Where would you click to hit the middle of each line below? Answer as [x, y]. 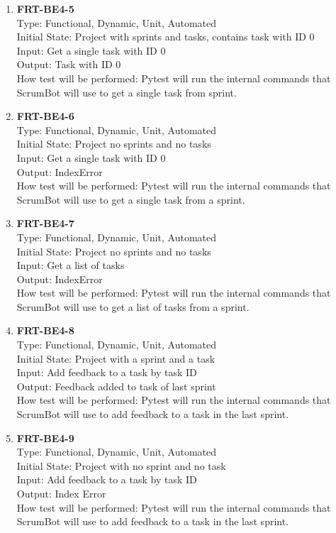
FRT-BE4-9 [45, 438]
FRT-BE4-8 [45, 330]
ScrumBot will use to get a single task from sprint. [127, 92]
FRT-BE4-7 [45, 223]
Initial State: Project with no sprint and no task [121, 465]
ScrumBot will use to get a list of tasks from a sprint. [133, 306]
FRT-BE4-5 [45, 9]
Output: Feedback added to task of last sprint [116, 386]
